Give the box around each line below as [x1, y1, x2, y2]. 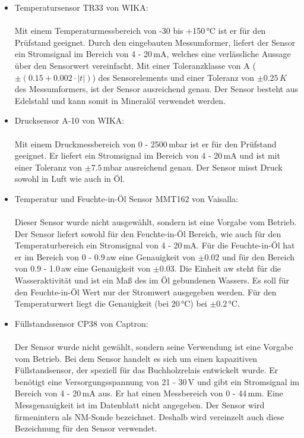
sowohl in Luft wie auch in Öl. [14, 172, 125, 185]
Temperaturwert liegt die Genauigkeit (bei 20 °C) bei [14, 297, 207, 310]
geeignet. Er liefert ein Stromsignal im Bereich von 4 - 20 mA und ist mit [14, 149, 280, 162]
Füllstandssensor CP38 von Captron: [14, 317, 148, 329]
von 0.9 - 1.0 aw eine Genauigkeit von [14, 262, 151, 275]
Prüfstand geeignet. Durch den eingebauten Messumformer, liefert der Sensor [14, 36, 296, 48]
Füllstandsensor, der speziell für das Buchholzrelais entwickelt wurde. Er [14, 364, 278, 376]
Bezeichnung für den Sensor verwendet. [14, 422, 157, 434]
